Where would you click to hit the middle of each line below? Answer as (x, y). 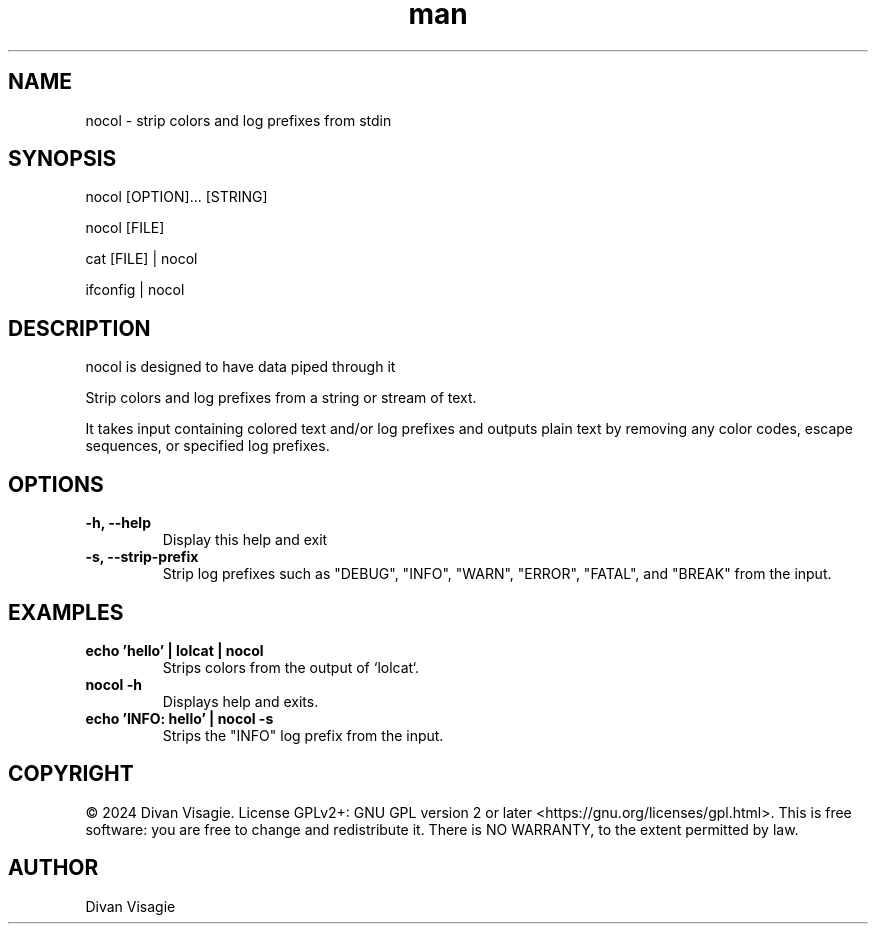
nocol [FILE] (125, 228)
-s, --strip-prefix (142, 557)
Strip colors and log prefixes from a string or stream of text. (281, 398)
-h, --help (118, 523)
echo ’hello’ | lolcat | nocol (174, 650)
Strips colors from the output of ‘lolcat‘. (291, 667)
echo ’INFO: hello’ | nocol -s (179, 718)
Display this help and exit (245, 540)
